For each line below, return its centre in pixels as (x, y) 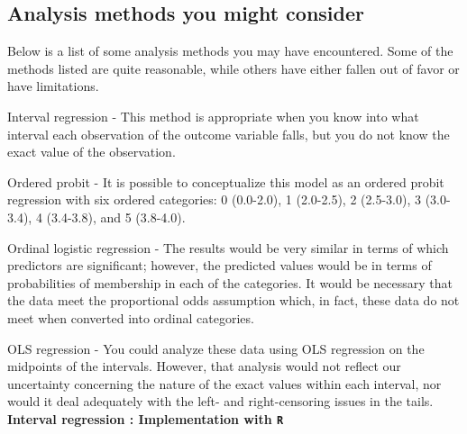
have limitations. (53, 86)
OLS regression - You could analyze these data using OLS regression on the (216, 348)
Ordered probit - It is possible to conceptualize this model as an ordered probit (226, 181)
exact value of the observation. (92, 152)
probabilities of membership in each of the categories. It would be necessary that (230, 282)
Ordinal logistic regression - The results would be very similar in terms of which (228, 247)
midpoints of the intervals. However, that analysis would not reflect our (204, 366)
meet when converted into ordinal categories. (131, 317)
